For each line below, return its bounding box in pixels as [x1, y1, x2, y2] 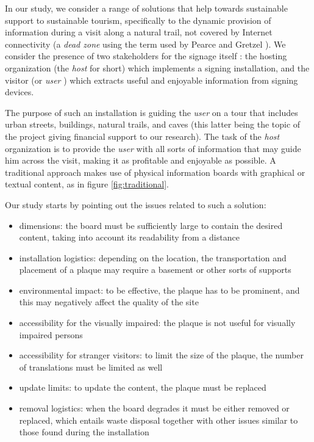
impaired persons [19, 328, 83, 341]
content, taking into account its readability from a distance [19, 231, 240, 244]
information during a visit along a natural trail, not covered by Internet [5, 26, 273, 38]
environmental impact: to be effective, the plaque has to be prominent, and [19, 283, 300, 296]
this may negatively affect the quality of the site [19, 295, 199, 308]
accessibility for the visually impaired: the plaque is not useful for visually [19, 316, 296, 329]
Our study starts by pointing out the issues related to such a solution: [5, 198, 266, 211]
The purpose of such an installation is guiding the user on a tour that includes [5, 106, 298, 118]
